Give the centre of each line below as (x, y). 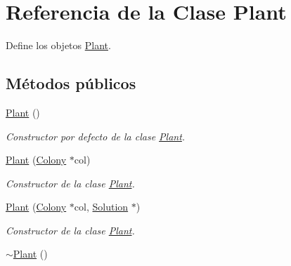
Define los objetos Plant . (58, 45)
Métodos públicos (71, 83)
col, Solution (101, 207)
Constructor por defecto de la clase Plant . (96, 136)
